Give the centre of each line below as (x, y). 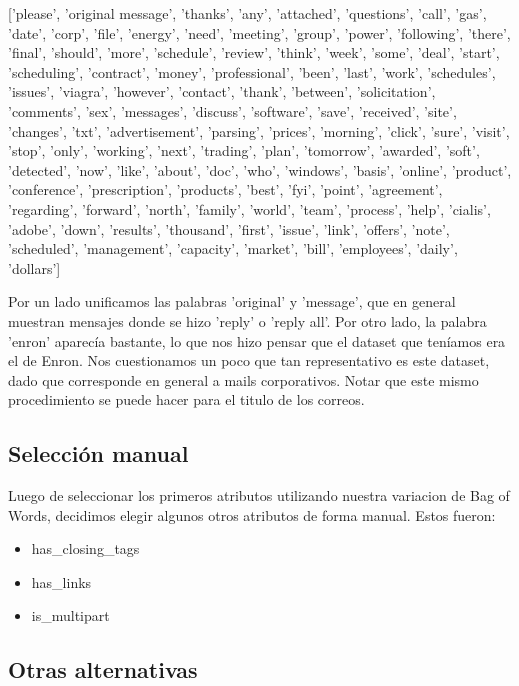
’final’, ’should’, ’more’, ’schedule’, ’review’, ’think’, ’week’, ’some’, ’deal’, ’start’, (254, 52)
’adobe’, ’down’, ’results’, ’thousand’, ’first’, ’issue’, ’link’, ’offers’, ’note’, (229, 228)
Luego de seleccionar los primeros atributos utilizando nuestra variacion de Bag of (259, 495)
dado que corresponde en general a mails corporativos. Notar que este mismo (243, 379)
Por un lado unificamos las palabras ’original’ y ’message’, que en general (232, 301)
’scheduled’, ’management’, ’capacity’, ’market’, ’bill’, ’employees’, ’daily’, (233, 248)
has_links (61, 581)
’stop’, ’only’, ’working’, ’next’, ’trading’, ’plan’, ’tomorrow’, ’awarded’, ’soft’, (244, 150)
